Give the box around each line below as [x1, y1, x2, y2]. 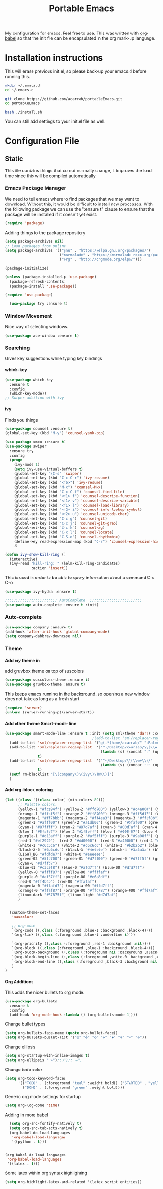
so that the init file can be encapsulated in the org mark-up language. [17, 35, 156, 41]
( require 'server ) [5, 705, 42, 711]
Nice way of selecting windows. [5, 323, 69, 329]
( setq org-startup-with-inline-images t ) [5, 1053, 90, 1058]
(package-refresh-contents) [9, 279, 66, 284]
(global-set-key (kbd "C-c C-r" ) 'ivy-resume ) [14, 476, 110, 481]
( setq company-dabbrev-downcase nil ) [5, 634, 81, 639]
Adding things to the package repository [5, 229, 86, 236]
